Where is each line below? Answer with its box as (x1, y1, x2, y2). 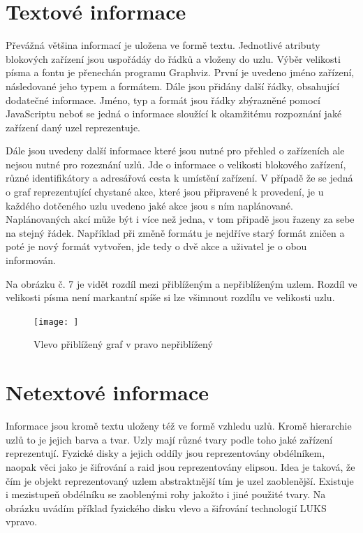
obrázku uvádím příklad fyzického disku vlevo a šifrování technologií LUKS (6, 500, 327, 515)
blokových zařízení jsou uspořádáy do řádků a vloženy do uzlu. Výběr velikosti (6, 51, 341, 66)
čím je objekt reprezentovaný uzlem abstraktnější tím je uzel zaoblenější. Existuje (6, 473, 354, 488)
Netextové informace (6, 378, 209, 407)
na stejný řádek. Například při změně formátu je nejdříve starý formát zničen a (6, 225, 345, 240)
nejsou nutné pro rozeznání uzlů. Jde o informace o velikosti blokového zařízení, (6, 156, 346, 171)
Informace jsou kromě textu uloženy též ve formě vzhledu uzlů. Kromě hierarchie (6, 418, 352, 433)
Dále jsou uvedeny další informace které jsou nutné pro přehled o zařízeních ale (6, 143, 345, 158)
